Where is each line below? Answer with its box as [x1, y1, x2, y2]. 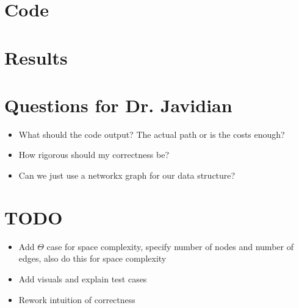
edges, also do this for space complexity [18, 252, 167, 265]
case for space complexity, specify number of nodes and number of [46, 240, 294, 252]
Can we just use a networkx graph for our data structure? [18, 169, 236, 182]
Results [4, 45, 68, 70]
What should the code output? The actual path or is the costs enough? [18, 127, 285, 140]
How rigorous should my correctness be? [18, 148, 170, 161]
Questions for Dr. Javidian [4, 92, 232, 117]
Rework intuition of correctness [18, 293, 135, 306]
